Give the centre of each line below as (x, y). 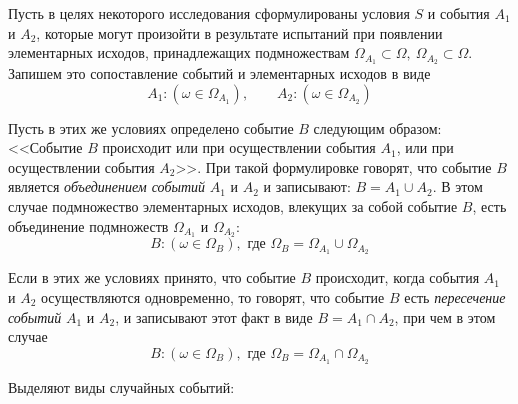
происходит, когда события (397, 277)
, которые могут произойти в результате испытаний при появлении (239, 32)
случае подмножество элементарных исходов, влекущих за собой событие (233, 206)
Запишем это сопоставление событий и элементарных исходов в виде (219, 73)
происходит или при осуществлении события (239, 147)
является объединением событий (107, 186)
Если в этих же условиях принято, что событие (152, 277)
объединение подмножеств (88, 225)
